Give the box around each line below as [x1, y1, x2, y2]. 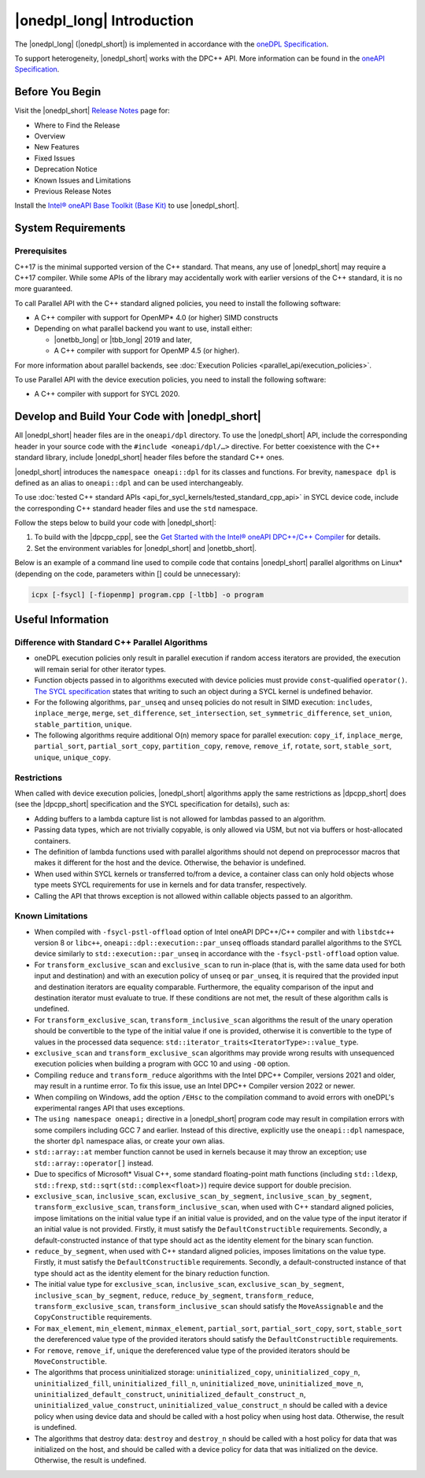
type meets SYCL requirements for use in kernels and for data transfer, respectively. [34, 880, 307, 889]
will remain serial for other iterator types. [34, 664, 167, 674]
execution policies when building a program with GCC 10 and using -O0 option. [34, 1059, 290, 1069]
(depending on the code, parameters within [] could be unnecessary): [14, 569, 241, 578]
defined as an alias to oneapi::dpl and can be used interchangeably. [14, 478, 244, 487]
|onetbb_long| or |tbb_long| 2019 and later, [54, 334, 193, 344]
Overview [34, 131, 66, 141]
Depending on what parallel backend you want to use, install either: [34, 323, 253, 334]
